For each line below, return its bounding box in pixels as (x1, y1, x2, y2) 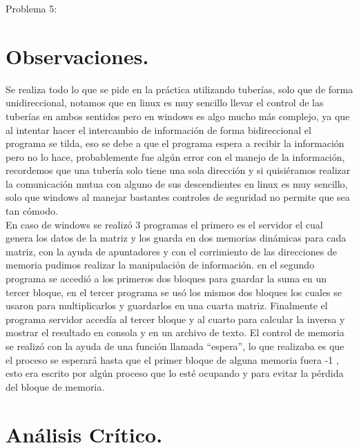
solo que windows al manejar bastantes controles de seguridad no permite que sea (6, 190, 350, 204)
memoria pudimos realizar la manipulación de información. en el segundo (6, 257, 315, 272)
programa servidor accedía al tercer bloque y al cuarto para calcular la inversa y (6, 311, 345, 326)
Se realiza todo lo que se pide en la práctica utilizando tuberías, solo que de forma (6, 81, 353, 96)
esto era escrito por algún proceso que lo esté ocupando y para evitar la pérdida (6, 366, 344, 380)
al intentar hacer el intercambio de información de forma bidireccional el (6, 122, 311, 137)
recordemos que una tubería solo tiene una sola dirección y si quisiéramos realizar (6, 163, 351, 177)
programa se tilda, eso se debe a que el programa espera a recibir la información (6, 136, 345, 150)
